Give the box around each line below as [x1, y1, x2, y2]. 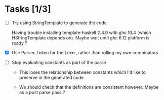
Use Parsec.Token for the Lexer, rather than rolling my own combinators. [11, 50, 160, 55]
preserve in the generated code [19, 75, 84, 81]
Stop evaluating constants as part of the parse [11, 60, 107, 66]
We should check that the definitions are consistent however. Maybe [19, 84, 159, 90]
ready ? [11, 40, 28, 46]
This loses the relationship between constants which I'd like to [19, 69, 146, 75]
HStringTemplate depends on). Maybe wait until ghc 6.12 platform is [11, 35, 150, 40]
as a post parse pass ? [19, 90, 65, 96]
